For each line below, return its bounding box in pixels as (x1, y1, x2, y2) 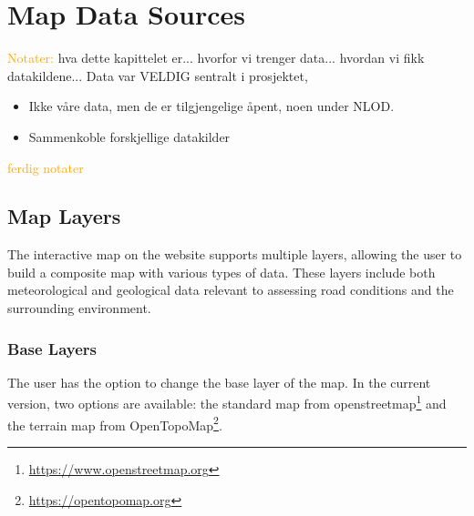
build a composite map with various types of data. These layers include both (7, 262, 436, 281)
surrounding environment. (7, 298, 151, 318)
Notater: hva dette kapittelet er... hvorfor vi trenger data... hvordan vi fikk (7, 48, 425, 67)
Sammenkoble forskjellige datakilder (28, 126, 231, 146)
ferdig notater (7, 157, 84, 177)
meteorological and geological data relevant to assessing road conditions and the (7, 280, 454, 299)
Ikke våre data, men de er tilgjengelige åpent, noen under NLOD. (28, 96, 395, 116)
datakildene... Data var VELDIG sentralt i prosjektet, (7, 66, 308, 85)
